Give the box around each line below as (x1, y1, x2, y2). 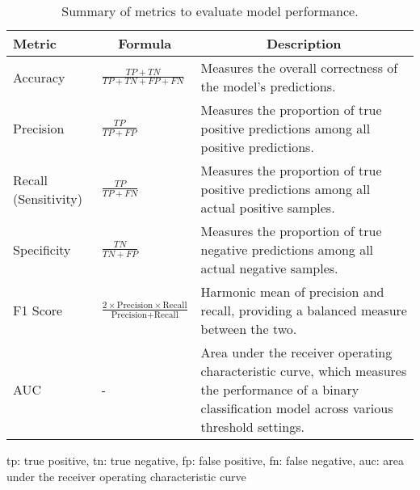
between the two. (200, 319, 297, 338)
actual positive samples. (200, 198, 335, 217)
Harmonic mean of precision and (200, 282, 384, 301)
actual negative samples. (200, 259, 338, 277)
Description (267, 34, 342, 53)
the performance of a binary (200, 380, 359, 399)
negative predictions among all (200, 240, 374, 259)
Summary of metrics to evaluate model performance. (61, 2, 359, 20)
